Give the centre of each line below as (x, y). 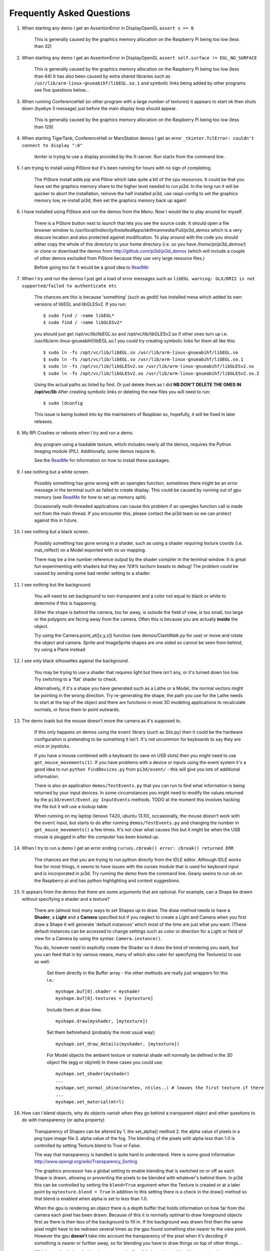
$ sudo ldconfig (63, 403)
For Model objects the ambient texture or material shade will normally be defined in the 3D (140, 1055)
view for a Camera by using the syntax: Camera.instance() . (98, 938)
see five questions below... (62, 90)
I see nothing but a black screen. (55, 532)
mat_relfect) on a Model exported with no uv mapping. (90, 550)
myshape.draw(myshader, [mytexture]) (102, 1021)
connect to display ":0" (52, 145)
